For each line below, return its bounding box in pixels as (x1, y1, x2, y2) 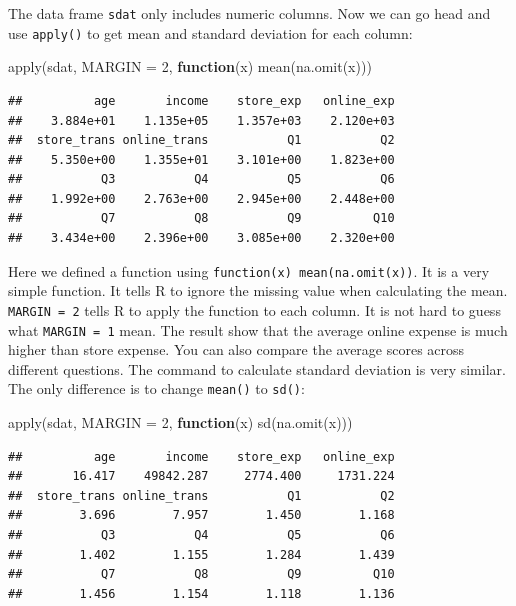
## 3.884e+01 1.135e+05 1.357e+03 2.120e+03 (8, 113, 395, 128)
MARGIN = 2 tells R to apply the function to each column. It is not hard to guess (8, 299, 501, 320)
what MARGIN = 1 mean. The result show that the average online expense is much (8, 319, 508, 340)
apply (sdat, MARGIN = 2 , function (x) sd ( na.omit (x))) (8, 412, 353, 433)
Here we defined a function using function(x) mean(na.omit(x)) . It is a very (8, 260, 490, 281)
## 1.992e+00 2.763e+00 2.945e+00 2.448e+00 (8, 191, 395, 206)
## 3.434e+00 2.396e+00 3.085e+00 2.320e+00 (8, 231, 395, 246)
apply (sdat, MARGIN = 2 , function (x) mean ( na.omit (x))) (8, 56, 372, 77)
